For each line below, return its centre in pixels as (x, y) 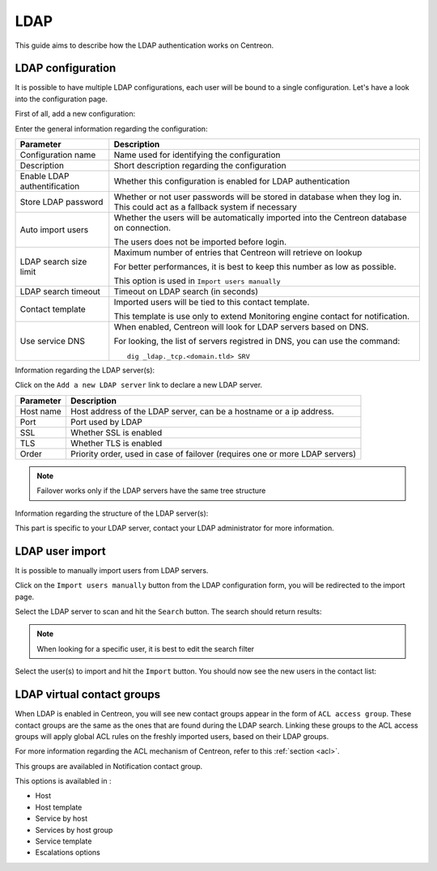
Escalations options (68, 852)
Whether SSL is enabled (116, 432)
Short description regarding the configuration (200, 166)
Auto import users (54, 230)
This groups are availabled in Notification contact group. (109, 766)
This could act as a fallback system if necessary (205, 207)
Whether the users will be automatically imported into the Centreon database (261, 218)
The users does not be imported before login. (200, 242)
